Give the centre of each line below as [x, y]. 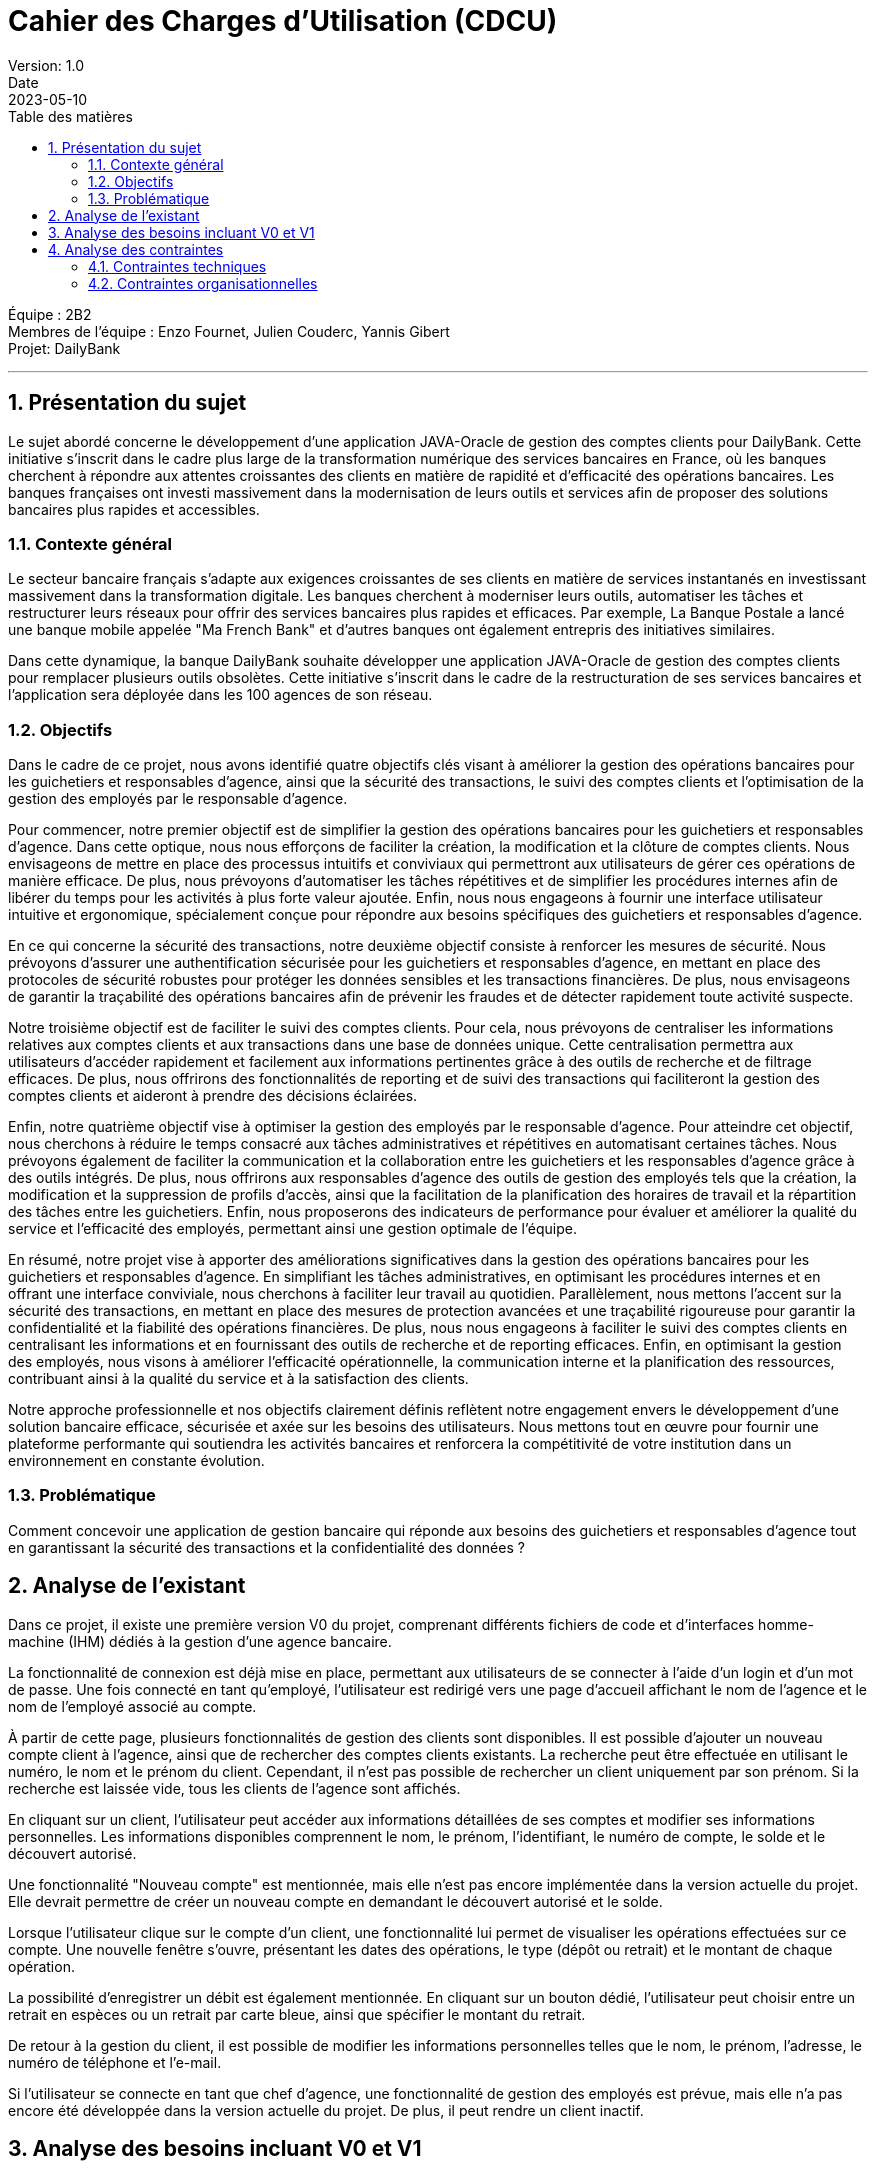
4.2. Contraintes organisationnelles [203, 283]
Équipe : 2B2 [50, 314]
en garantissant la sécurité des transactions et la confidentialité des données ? [266, 1547]
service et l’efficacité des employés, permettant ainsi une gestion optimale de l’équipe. [292, 1229]
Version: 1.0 [46, 65]
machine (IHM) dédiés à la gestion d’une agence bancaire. [200, 1641]
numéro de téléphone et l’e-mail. [115, 2062]
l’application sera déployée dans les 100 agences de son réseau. [220, 695]
